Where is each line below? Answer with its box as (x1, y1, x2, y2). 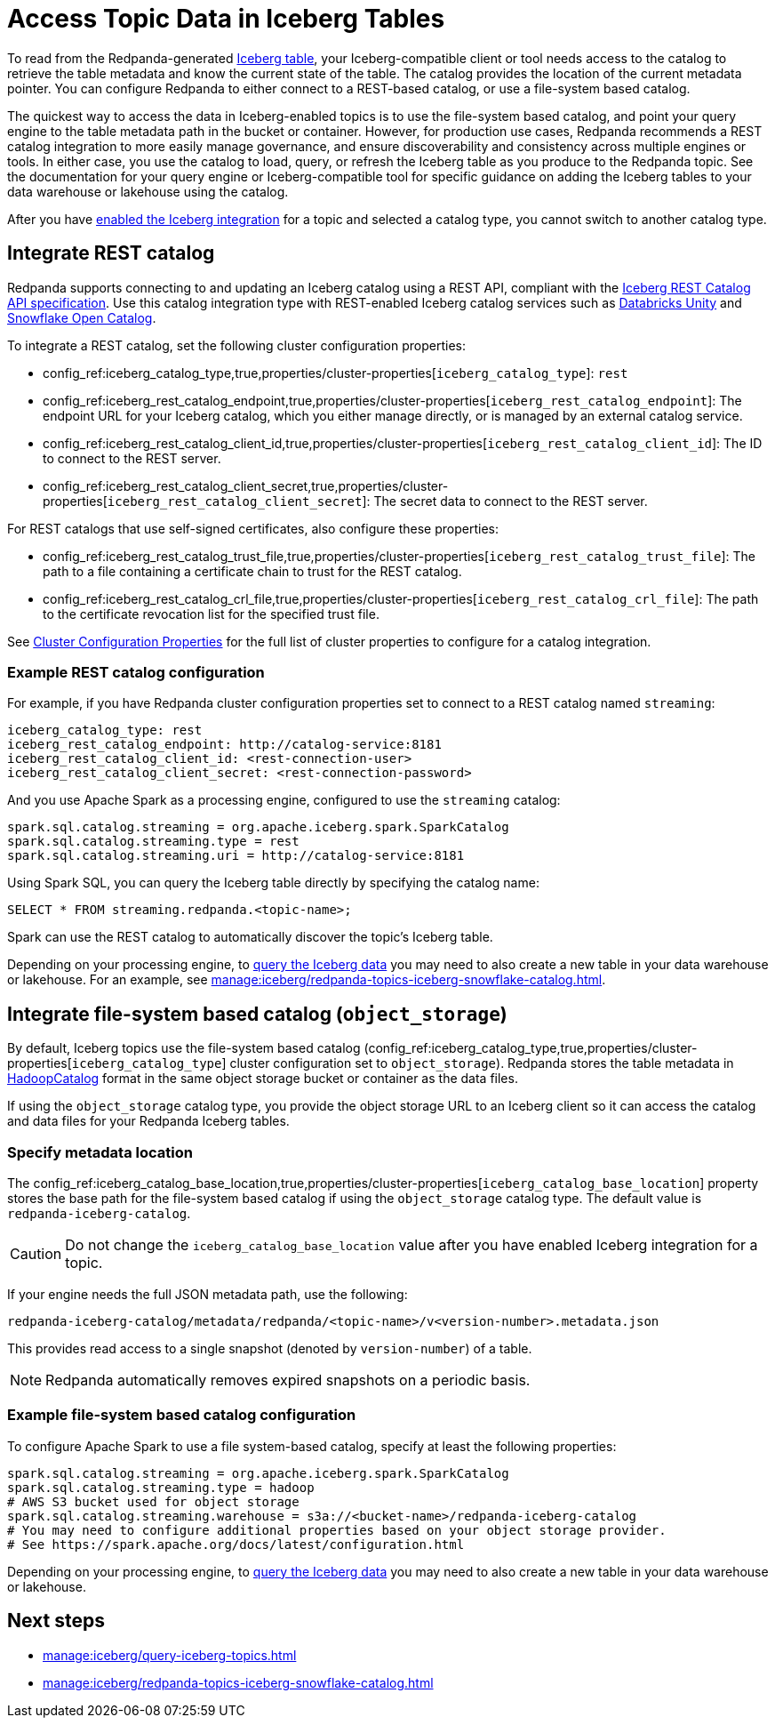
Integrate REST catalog (7, 242, 215, 265)
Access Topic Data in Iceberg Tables (7, 4, 445, 34)
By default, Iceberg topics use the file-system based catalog (7, 1040, 361, 1056)
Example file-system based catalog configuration (7, 1406, 356, 1424)
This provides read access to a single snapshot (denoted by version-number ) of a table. (7, 1340, 532, 1356)
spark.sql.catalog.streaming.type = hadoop (7, 1480, 315, 1495)
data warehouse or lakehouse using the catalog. (7, 183, 289, 199)
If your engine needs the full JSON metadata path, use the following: (7, 1286, 408, 1302)
